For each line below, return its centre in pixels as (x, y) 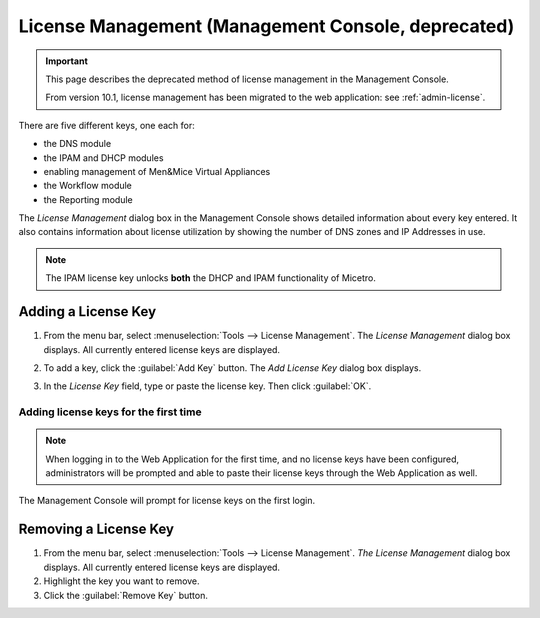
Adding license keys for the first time (110, 412)
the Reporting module (88, 199)
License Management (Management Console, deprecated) (266, 26)
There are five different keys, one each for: (106, 125)
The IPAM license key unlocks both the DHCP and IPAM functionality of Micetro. (211, 278)
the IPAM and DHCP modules (103, 157)
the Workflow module (87, 186)
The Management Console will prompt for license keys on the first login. (167, 501)
